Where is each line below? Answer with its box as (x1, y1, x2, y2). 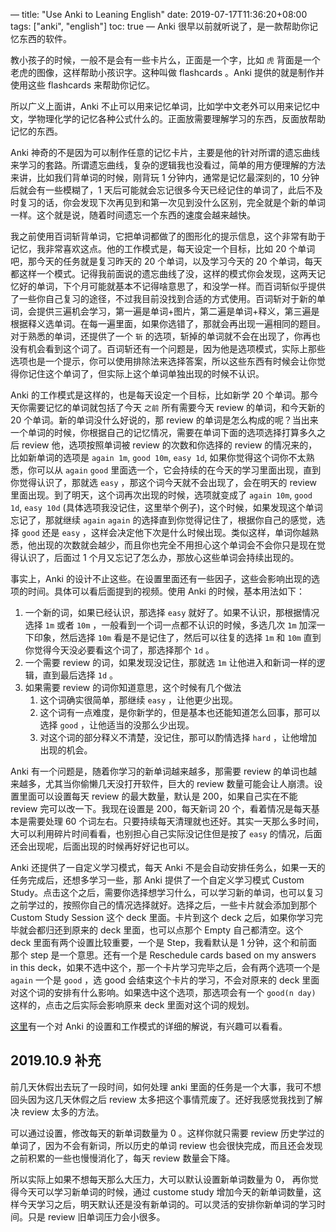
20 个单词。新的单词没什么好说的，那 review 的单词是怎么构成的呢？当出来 (10, 414, 319, 426)
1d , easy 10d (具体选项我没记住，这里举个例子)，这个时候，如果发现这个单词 (10, 502, 323, 513)
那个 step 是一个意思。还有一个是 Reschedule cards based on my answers (10, 949, 317, 961)
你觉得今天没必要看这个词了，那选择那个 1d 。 (24, 644, 215, 656)
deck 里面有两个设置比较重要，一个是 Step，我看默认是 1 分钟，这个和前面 (10, 937, 318, 948)
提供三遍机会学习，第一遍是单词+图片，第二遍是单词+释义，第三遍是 (36, 305, 320, 317)
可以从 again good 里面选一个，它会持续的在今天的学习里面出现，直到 (36, 464, 322, 476)
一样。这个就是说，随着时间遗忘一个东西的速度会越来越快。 (10, 209, 256, 221)
